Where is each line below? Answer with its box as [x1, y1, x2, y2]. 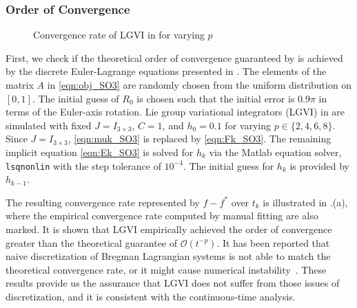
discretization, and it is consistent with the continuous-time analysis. [6, 289, 296, 303]
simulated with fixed [6, 118, 92, 132]
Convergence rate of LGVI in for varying [33, 27, 205, 42]
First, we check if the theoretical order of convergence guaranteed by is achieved [6, 50, 343, 65]
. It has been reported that [216, 235, 330, 250]
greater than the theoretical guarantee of [6, 235, 178, 250]
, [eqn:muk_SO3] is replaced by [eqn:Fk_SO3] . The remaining [68, 131, 331, 146]
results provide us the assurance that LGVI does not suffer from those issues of [6, 276, 340, 290]
